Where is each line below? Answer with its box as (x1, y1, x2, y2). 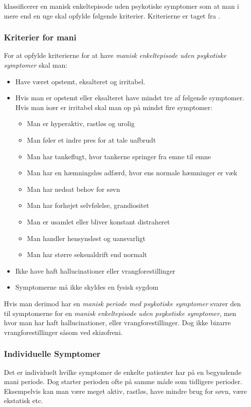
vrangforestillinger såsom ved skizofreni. (4, 327, 123, 337)
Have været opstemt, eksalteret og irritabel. (15, 76, 145, 86)
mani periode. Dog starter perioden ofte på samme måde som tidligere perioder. (4, 376, 242, 387)
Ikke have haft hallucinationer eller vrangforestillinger (15, 265, 176, 276)
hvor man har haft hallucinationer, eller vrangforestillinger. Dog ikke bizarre (4, 317, 231, 328)
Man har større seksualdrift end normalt (27, 249, 147, 259)
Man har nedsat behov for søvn (27, 184, 120, 194)
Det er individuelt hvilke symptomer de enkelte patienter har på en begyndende (4, 367, 242, 377)
